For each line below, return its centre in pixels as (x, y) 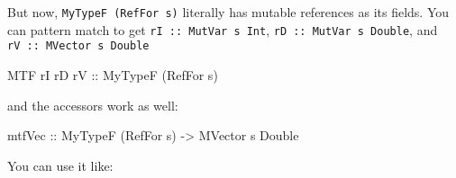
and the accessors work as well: (93, 105)
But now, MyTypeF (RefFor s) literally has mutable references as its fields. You (228, 12)
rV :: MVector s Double (78, 46)
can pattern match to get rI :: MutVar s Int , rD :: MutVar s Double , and (223, 29)
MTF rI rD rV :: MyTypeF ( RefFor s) (113, 74)
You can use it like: (60, 165)
